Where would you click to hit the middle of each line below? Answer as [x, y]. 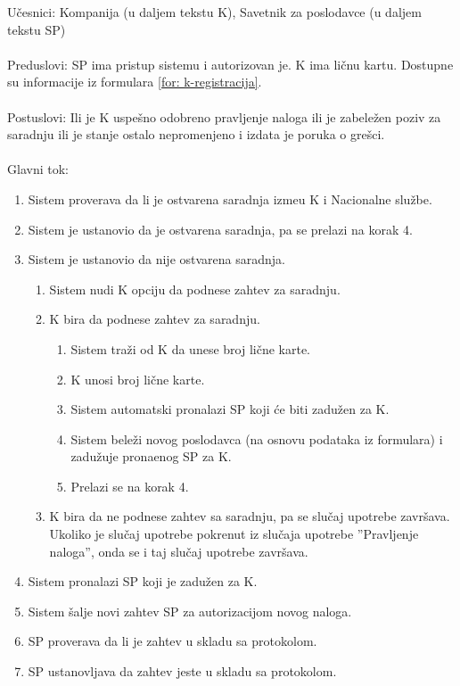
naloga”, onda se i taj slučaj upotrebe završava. [179, 551]
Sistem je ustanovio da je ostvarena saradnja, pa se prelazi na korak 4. [220, 229]
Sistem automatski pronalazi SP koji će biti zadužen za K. [230, 409]
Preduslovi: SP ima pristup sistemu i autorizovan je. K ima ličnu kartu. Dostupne [230, 64]
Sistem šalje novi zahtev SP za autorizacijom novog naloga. [190, 611]
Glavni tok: [38, 169]
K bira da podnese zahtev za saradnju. [155, 319]
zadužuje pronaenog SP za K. [151, 456]
